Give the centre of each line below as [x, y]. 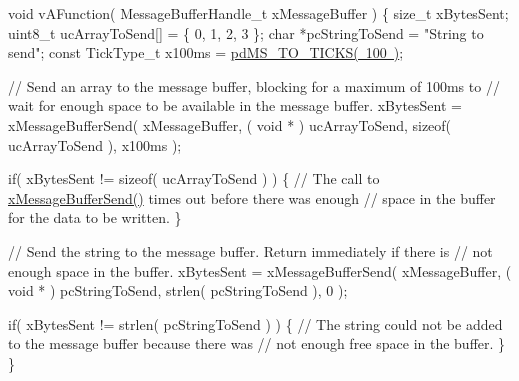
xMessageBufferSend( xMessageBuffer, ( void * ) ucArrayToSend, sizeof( [230, 124]
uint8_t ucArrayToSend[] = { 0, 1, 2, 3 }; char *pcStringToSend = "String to [246, 32]
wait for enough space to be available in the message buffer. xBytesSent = [235, 105]
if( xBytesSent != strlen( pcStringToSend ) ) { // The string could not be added [255, 323]
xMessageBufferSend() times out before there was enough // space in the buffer [252, 197]
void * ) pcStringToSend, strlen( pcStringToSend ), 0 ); [178, 290]
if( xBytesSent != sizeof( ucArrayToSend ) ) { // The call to [194, 178]
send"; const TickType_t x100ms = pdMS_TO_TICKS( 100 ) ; [206, 52]
